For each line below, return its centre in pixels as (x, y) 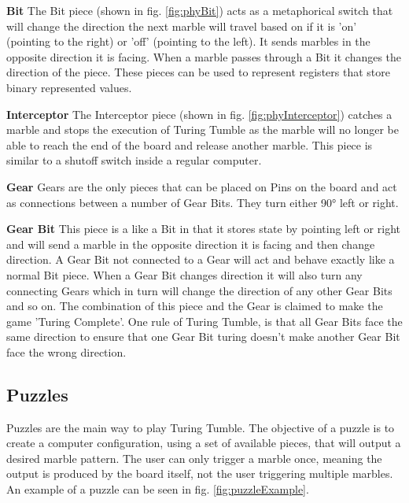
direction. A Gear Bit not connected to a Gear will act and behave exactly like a (201, 259)
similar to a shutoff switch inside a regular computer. (134, 160)
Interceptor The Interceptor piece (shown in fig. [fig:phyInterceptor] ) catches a (199, 114)
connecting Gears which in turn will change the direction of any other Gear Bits (199, 290)
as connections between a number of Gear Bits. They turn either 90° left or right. (203, 202)
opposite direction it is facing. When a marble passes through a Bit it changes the (204, 56)
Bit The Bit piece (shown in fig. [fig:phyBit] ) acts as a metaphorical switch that (200, 10)
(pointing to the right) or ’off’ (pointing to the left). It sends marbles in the (188, 41)
